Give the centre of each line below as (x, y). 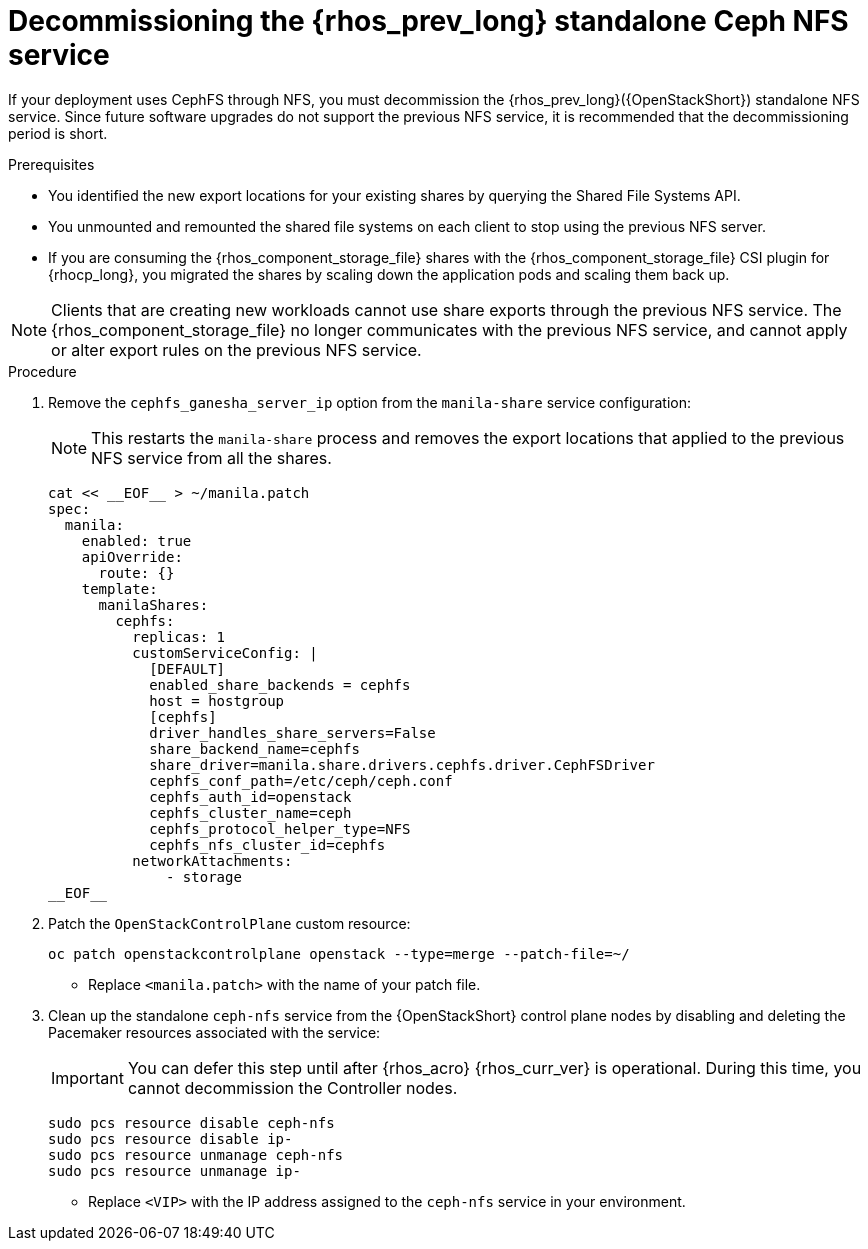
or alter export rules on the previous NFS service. (236, 349)
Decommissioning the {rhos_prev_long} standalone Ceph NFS (428, 21)
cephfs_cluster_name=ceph (250, 812)
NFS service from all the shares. (211, 457)
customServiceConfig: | (225, 652)
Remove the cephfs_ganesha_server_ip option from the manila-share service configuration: (369, 402)
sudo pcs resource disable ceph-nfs (191, 1122)
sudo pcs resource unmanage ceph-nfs (196, 1154)
